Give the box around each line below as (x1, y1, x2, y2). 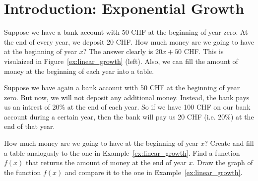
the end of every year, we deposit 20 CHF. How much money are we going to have (4, 36, 254, 47)
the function (4, 167, 41, 177)
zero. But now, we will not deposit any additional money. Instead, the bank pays (4, 92, 250, 102)
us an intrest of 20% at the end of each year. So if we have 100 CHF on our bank (4, 102, 251, 112)
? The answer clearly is (83, 46, 153, 57)
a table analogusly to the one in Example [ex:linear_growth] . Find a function (4, 147, 240, 158)
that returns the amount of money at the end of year (26, 157, 187, 168)
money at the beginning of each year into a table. (4, 65, 154, 76)
